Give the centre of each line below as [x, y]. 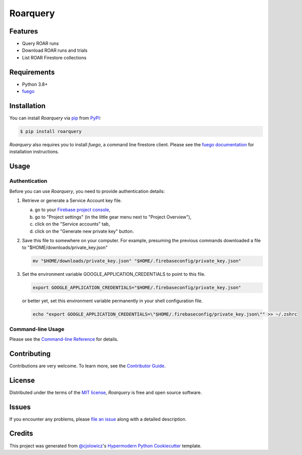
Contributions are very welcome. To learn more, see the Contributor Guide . [87, 366]
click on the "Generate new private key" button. [84, 231]
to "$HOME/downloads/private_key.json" [65, 248]
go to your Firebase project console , [73, 210]
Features [24, 31]
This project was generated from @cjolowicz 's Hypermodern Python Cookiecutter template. [106, 446]
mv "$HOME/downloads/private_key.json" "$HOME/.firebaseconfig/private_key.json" [137, 261]
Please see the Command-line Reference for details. [64, 339]
